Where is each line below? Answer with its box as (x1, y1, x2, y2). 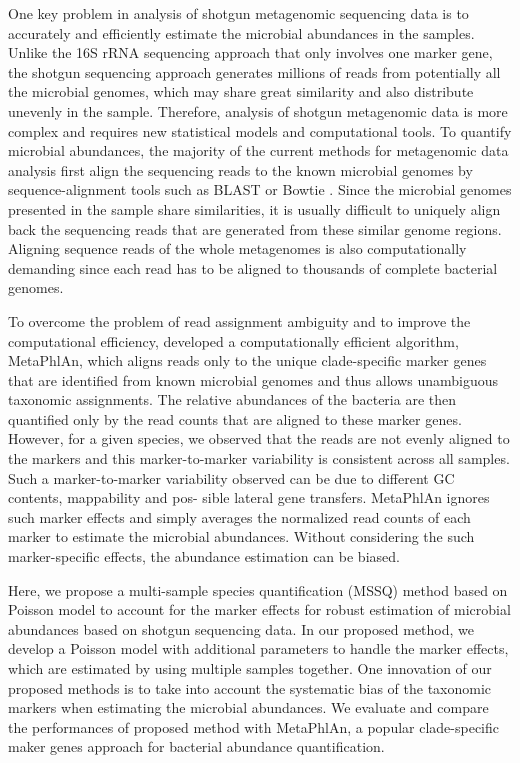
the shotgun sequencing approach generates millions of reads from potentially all (8, 61, 501, 82)
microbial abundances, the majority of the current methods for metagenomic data (8, 140, 509, 161)
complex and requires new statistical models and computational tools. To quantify (8, 120, 512, 141)
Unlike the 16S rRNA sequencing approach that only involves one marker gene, (8, 42, 493, 63)
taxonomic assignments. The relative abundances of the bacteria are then (8, 389, 457, 410)
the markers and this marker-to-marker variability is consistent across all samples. (8, 448, 510, 469)
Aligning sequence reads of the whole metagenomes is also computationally (8, 238, 467, 259)
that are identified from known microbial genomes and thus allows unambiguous (8, 369, 499, 390)
